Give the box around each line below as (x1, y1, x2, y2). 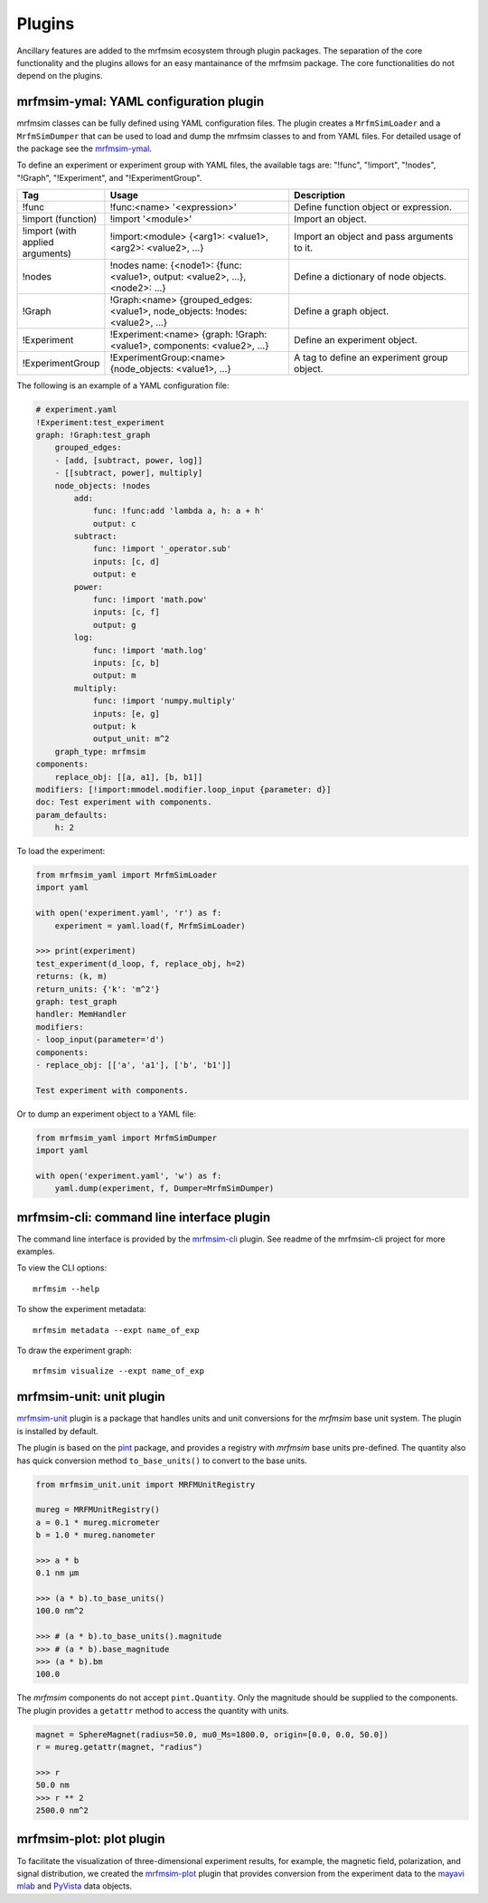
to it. (294, 242, 314, 254)
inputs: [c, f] (92, 607, 160, 617)
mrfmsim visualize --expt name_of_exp (33, 1366, 205, 1376)
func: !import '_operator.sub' (92, 544, 232, 554)
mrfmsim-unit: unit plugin (16, 1389, 166, 1404)
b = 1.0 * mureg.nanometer (35, 1530, 155, 1540)
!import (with (22, 224, 77, 237)
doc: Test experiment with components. (35, 797, 212, 807)
